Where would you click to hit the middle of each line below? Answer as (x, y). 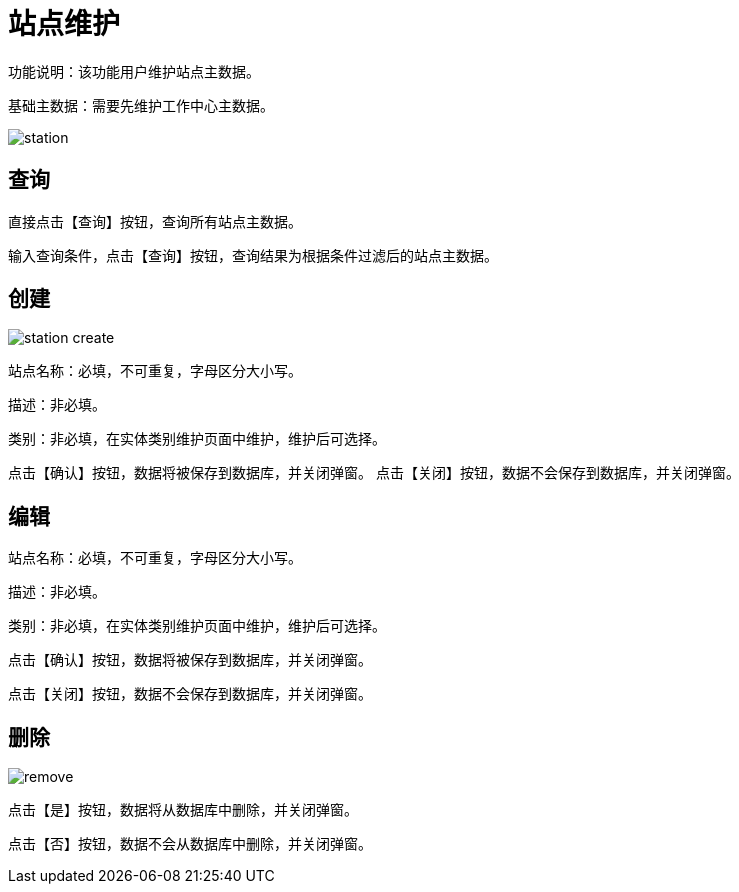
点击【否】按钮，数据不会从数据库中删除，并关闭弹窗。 (190, 844)
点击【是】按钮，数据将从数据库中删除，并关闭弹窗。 (183, 810)
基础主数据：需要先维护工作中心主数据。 (141, 105)
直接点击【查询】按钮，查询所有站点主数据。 (155, 221)
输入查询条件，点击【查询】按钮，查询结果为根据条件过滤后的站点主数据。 (253, 255)
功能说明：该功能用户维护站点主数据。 (134, 71)
